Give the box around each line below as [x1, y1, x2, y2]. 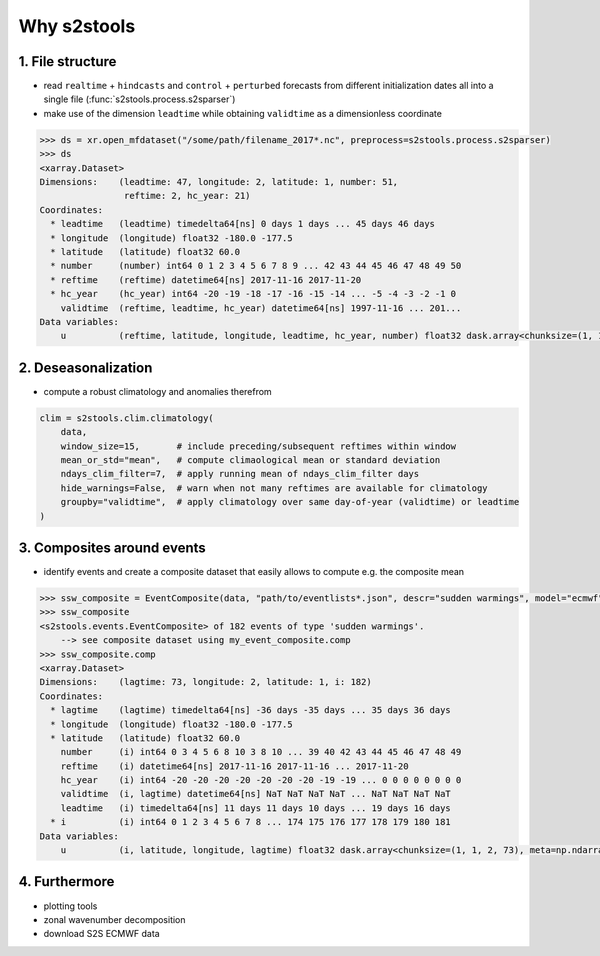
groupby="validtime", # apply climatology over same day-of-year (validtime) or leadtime [60, 496, 520, 508]
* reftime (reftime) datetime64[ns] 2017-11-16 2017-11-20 [50, 274, 362, 285]
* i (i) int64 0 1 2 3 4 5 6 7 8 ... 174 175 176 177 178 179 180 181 [50, 816, 452, 828]
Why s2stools [18, 15, 136, 37]
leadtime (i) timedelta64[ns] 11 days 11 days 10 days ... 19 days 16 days [60, 802, 452, 814]
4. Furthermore [18, 873, 115, 890]
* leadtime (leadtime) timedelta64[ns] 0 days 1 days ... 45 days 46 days [50, 218, 435, 230]
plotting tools [43, 900, 98, 912]
